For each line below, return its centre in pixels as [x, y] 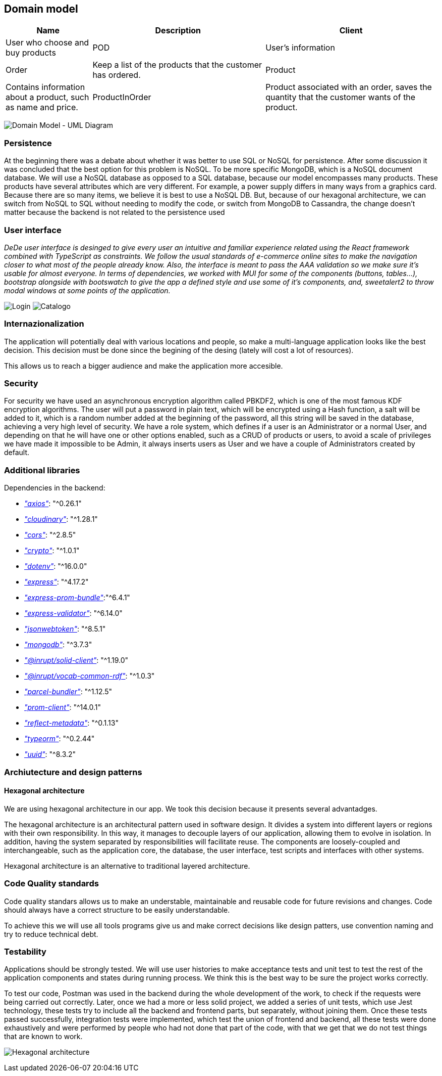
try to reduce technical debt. [51, 934]
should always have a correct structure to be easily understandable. [117, 910]
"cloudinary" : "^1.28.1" [61, 519]
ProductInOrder [122, 97]
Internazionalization [44, 324]
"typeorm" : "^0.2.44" [60, 739]
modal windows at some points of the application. [87, 290]
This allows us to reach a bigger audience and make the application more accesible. [144, 366]
